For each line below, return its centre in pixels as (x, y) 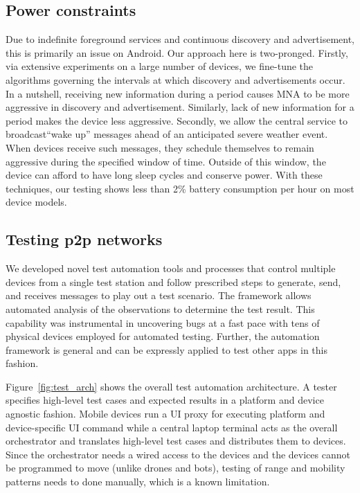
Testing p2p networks (84, 239)
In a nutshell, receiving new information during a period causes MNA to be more (178, 93)
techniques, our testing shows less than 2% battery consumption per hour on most (180, 188)
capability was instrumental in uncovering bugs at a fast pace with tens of (163, 322)
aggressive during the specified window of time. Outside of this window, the (166, 161)
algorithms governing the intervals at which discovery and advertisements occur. (175, 79)
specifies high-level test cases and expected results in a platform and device (165, 400)
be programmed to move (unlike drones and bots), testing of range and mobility (175, 468)
